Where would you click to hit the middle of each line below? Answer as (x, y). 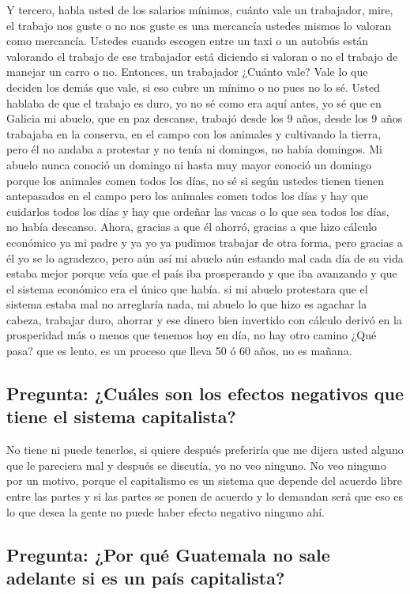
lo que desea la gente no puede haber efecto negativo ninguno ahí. (166, 511)
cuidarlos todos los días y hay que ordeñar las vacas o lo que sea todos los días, (198, 211)
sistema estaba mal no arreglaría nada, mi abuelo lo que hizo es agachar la (187, 304)
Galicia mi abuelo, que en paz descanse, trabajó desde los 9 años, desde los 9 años (205, 118)
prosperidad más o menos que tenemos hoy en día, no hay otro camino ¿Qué (192, 335)
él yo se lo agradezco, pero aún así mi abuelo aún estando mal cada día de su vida (205, 257)
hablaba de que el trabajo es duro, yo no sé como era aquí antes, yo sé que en (194, 102)
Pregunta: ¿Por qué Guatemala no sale (168, 554)
